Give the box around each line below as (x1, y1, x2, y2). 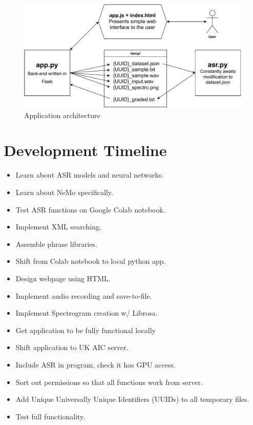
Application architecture (24, 109, 100, 120)
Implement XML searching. (15, 221, 101, 232)
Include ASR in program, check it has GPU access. (15, 359, 176, 370)
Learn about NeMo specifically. (15, 186, 113, 197)
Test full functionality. (15, 411, 86, 421)
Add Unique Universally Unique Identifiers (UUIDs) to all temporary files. (15, 394, 249, 404)
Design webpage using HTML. (15, 273, 111, 283)
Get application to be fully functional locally (15, 324, 156, 335)
